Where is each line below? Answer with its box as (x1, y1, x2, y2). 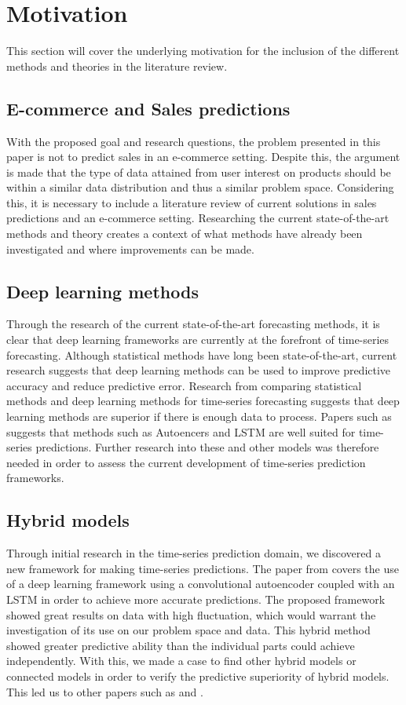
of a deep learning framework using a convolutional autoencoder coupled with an (6, 575, 395, 592)
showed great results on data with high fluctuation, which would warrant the (6, 606, 376, 623)
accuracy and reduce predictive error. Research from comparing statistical (6, 377, 362, 393)
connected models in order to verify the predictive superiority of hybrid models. (6, 667, 390, 684)
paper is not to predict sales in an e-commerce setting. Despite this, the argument (6, 148, 401, 165)
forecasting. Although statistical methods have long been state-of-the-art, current (6, 346, 397, 363)
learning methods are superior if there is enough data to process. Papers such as (6, 408, 392, 425)
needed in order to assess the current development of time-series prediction (6, 454, 366, 470)
